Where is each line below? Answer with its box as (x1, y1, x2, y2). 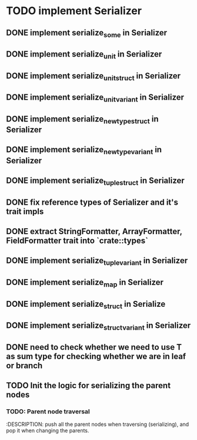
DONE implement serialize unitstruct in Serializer (6, 71, 181, 82)
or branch (6, 360, 43, 370)
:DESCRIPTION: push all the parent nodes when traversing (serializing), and (6, 421, 189, 428)
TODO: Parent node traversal (6, 408, 90, 416)
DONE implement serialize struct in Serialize (6, 299, 166, 310)
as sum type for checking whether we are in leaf (6, 351, 186, 361)
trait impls (6, 206, 44, 216)
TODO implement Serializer (6, 4, 142, 18)
